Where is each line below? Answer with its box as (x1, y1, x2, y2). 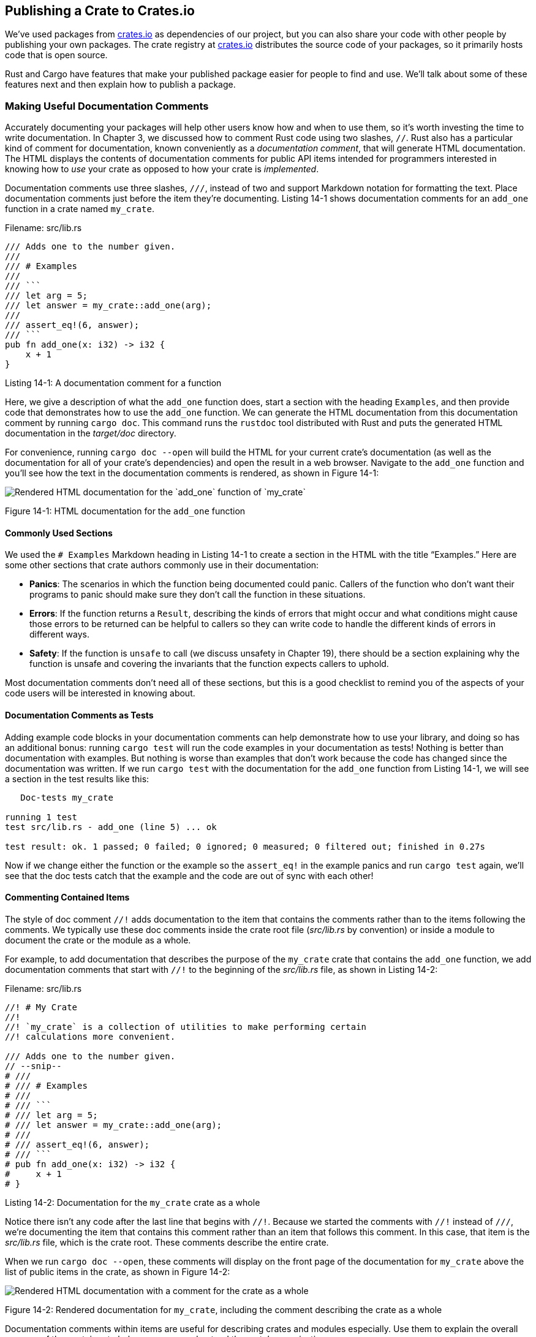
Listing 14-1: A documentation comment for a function (5, 378, 222, 389)
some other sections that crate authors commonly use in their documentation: (5, 560, 319, 571)
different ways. (29, 629, 89, 640)
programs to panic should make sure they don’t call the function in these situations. (29, 589, 366, 600)
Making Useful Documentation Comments (5, 99, 209, 112)
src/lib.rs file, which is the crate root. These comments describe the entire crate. (5, 1236, 329, 1247)
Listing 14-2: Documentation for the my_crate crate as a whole (5, 1197, 260, 1208)
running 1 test (5, 812, 78, 822)
